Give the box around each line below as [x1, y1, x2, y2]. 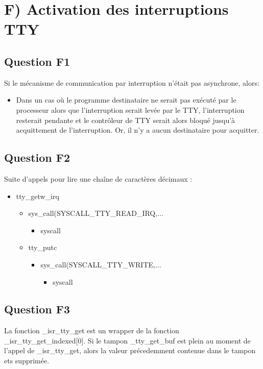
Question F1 [4, 53, 70, 69]
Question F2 [4, 150, 70, 165]
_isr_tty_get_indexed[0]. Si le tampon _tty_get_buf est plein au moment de [4, 335, 251, 346]
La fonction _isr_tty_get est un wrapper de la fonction [4, 325, 179, 336]
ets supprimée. [4, 355, 50, 366]
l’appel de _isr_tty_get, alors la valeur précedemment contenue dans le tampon [4, 345, 256, 356]
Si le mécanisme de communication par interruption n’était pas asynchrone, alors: [4, 77, 259, 88]
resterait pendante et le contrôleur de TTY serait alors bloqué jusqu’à [16, 114, 235, 125]
